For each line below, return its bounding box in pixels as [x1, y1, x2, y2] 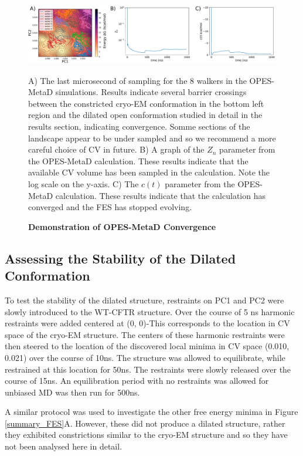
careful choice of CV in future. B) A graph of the [28, 143, 205, 156]
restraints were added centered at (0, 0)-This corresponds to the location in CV [5, 317, 290, 329]
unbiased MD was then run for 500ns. [5, 386, 140, 398]
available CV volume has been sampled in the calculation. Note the [28, 166, 270, 178]
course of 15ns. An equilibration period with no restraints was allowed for [5, 374, 269, 387]
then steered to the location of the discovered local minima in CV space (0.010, [5, 340, 290, 352]
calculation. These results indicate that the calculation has [55, 189, 265, 201]
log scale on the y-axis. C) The [28, 177, 139, 190]
